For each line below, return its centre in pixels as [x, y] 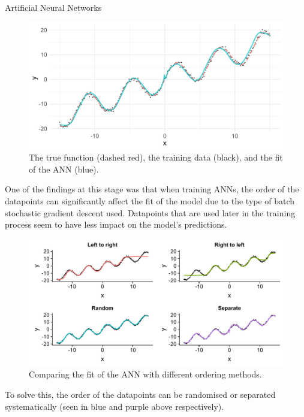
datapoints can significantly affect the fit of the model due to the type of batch [150, 200]
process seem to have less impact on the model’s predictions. [116, 224]
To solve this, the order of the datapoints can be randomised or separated [140, 394]
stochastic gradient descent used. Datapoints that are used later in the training [150, 212]
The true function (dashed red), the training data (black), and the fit [156, 157]
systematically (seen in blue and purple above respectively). [115, 406]
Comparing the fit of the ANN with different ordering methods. [145, 374]
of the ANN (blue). [64, 169]
